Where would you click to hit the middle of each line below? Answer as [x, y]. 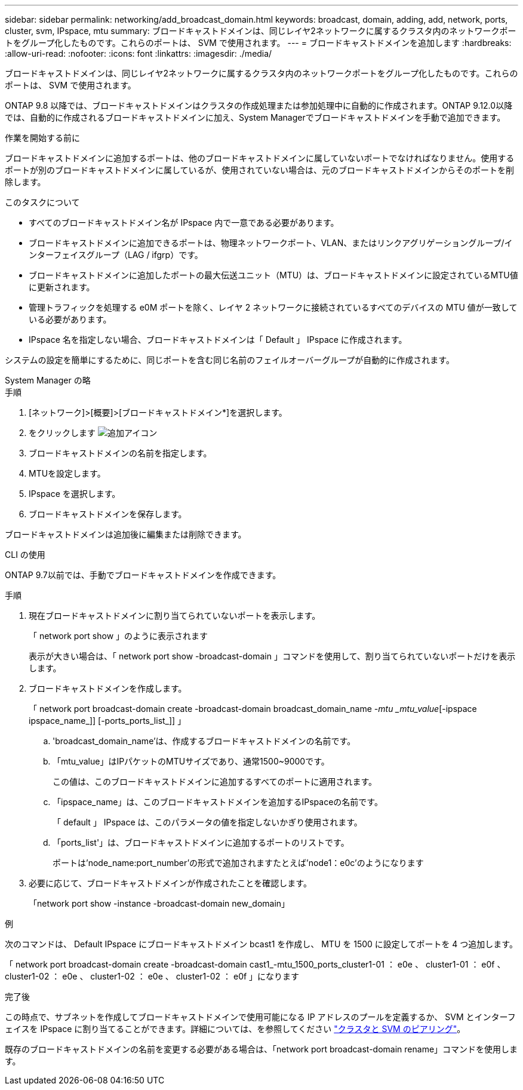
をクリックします [62, 433]
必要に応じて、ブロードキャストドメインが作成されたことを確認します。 [170, 883]
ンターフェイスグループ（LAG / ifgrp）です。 [116, 255]
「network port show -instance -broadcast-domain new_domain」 [159, 903]
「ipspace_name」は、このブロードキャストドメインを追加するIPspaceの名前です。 [218, 802]
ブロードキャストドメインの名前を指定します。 [120, 453]
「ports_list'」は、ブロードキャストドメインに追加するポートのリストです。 [201, 842]
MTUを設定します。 [67, 473]
